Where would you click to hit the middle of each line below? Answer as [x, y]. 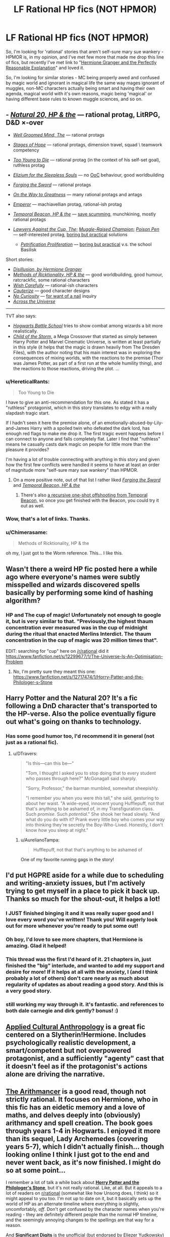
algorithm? [23, 601]
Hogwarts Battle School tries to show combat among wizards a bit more [88, 325]
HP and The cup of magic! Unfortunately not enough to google [83, 615]
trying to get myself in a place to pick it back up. [82, 891]
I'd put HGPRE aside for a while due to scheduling [85, 876]
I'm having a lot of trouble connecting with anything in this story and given [83, 460]
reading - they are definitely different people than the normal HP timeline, [82, 1214]
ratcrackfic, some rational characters [51, 280]
